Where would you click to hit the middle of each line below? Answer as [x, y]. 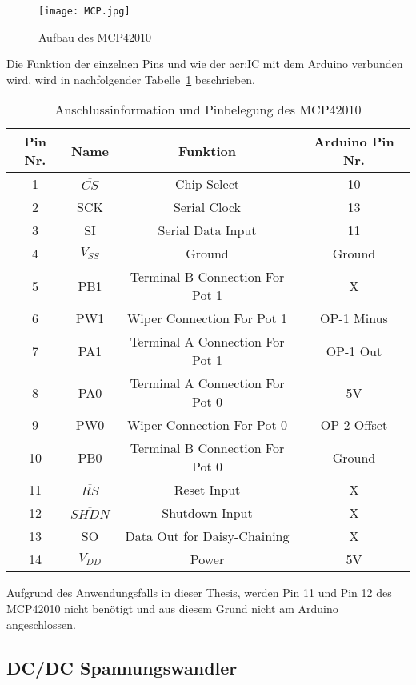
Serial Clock [207, 207]
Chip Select [207, 184]
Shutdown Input [207, 513]
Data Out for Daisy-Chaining [207, 536]
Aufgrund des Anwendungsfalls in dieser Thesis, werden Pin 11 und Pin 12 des [199, 593]
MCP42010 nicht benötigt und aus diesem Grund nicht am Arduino [172, 609]
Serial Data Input [207, 230]
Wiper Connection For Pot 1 [207, 318]
